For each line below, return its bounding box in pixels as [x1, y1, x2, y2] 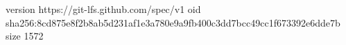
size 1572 [6, 29, 44, 43]
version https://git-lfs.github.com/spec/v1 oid [6, 2, 201, 16]
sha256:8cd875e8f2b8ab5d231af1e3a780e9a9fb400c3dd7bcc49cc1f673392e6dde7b [6, 15, 340, 29]
